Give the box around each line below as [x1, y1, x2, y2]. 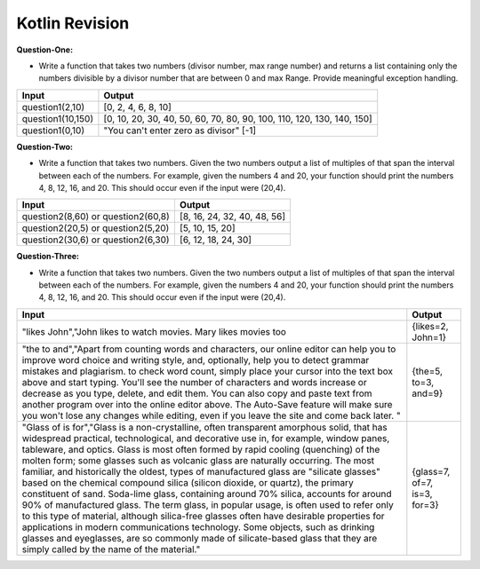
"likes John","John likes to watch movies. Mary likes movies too [21, 325, 286, 337]
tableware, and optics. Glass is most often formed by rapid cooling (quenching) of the [21, 443, 380, 455]
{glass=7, [412, 465, 451, 478]
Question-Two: [16, 141, 73, 152]
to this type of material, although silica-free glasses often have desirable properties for [21, 510, 386, 522]
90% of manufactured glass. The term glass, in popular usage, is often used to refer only [21, 498, 395, 510]
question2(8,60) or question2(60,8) [21, 210, 171, 223]
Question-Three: [16, 251, 80, 262]
